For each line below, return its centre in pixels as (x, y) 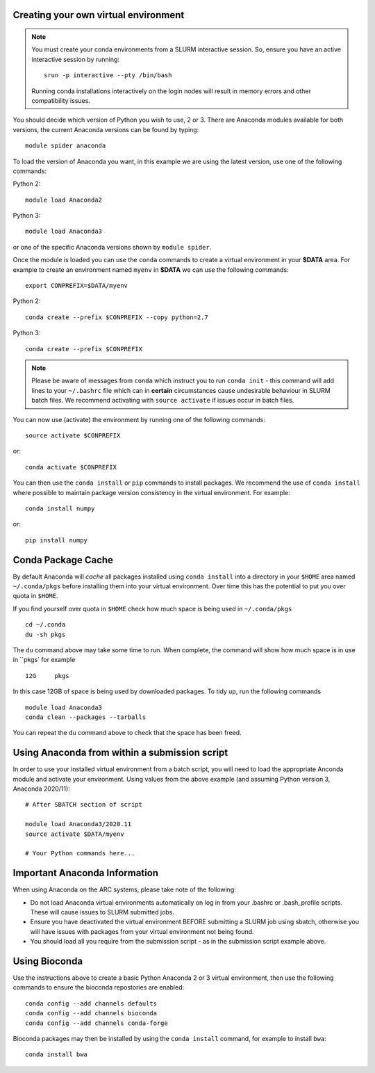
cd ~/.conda (45, 625)
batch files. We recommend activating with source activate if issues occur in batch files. (163, 401)
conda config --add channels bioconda (91, 1013)
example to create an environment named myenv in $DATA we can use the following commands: (151, 269)
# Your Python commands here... (80, 853)
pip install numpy (57, 540)
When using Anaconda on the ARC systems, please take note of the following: (124, 889)
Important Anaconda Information (86, 873)
